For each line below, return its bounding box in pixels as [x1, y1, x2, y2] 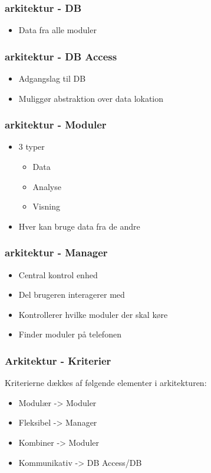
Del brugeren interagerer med [18, 288, 125, 301]
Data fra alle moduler [18, 24, 97, 36]
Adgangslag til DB [18, 72, 86, 85]
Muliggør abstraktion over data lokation [18, 92, 164, 104]
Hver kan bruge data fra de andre [18, 220, 140, 232]
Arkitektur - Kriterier [5, 353, 111, 368]
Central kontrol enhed [18, 268, 98, 281]
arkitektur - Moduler [5, 117, 107, 132]
